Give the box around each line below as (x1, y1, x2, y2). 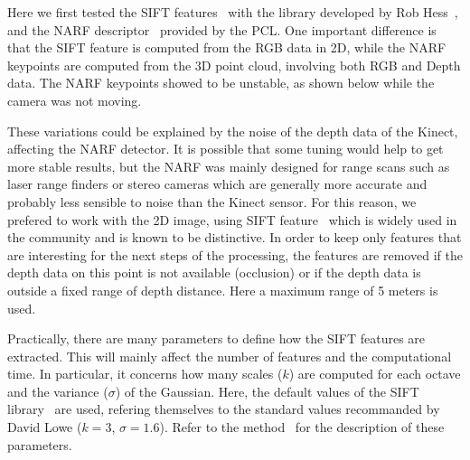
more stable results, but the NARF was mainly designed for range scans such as (7, 156, 450, 175)
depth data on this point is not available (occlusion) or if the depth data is (7, 263, 421, 282)
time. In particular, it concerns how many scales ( (7, 364, 283, 383)
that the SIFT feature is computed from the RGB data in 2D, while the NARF (7, 38, 446, 57)
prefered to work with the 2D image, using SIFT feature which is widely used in (7, 210, 457, 229)
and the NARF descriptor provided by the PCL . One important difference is (7, 20, 437, 39)
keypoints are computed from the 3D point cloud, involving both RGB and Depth (7, 55, 461, 74)
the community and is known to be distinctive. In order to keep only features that (7, 228, 462, 247)
